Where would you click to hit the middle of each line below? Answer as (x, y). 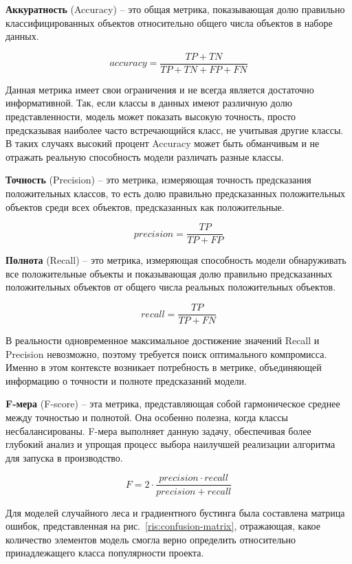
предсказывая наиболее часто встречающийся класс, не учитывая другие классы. (175, 129)
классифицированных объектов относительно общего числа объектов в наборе (169, 22)
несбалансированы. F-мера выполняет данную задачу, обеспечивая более (158, 430)
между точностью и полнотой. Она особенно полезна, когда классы (147, 417)
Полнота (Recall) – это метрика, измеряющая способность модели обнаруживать (176, 260)
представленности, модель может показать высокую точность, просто (151, 116)
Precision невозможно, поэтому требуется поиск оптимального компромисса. (166, 353)
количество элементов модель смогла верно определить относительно (151, 539)
